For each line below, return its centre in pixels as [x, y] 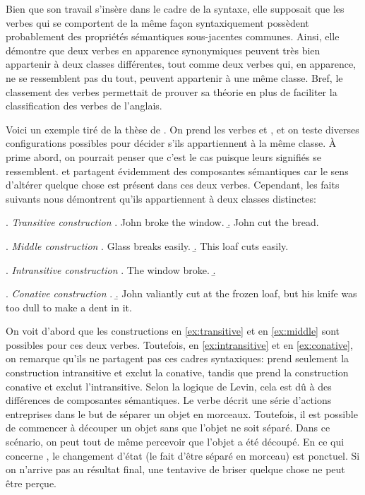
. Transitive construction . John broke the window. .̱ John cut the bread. [162, 222]
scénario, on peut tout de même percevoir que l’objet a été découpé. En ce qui [175, 442]
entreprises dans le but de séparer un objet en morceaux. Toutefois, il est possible [182, 413]
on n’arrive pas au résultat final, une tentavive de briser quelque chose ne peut [175, 469]
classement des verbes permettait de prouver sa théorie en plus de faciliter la [172, 91]
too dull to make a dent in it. [69, 307]
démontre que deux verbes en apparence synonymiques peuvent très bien [163, 50]
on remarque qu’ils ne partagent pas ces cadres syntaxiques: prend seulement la [178, 358]
